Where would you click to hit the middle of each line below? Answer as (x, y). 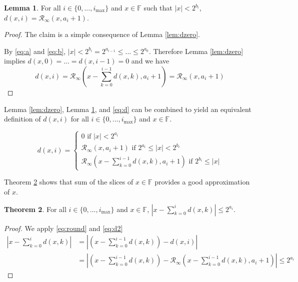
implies (15, 61)
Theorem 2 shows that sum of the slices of (69, 182)
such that (158, 7)
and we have (150, 61)
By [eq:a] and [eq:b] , (35, 51)
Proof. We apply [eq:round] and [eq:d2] (63, 228)
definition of (22, 119)
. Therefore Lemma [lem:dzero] (196, 51)
